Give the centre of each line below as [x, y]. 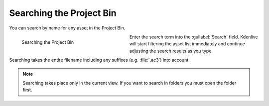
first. [27, 90]
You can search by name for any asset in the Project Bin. [67, 28]
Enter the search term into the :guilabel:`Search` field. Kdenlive [194, 37]
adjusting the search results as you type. [171, 51]
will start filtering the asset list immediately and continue [187, 44]
